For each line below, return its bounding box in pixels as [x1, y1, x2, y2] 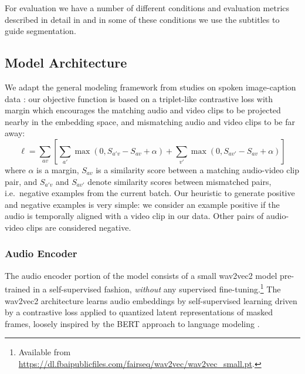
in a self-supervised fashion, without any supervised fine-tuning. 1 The [33, 281, 281, 295]
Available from [18, 346, 71, 358]
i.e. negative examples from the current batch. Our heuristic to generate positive [5, 187, 295, 199]
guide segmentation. [5, 25, 76, 37]
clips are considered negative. [26, 221, 131, 233]
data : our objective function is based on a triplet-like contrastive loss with [5, 92, 273, 105]
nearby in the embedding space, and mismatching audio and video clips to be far [5, 115, 295, 127]
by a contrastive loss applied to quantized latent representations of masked [5, 306, 273, 318]
